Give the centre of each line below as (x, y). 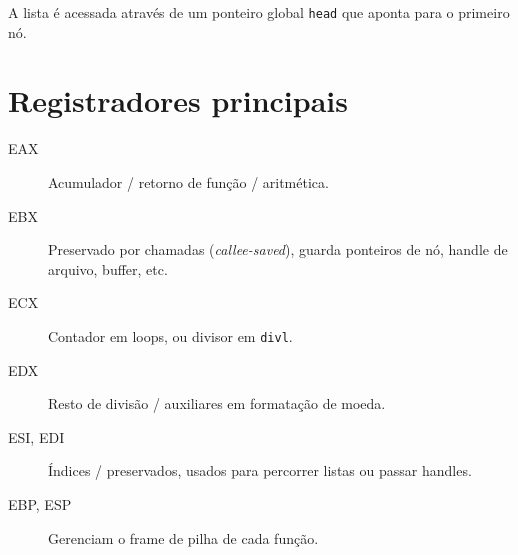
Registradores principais (178, 100)
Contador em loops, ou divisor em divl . (170, 335)
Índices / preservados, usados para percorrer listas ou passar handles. (260, 470)
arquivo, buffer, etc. (108, 268)
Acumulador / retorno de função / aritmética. (188, 181)
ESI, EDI (36, 436)
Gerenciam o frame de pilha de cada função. (183, 537)
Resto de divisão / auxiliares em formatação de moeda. (217, 403)
